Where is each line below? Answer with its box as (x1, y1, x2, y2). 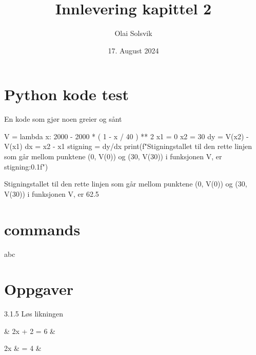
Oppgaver (4, 278, 73, 300)
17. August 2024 (108, 45, 159, 55)
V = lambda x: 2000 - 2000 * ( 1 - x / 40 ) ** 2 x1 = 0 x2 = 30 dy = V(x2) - (4, 130, 249, 141)
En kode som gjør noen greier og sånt (4, 114, 122, 124)
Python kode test (4, 84, 129, 105)
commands (4, 218, 81, 239)
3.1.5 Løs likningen (4, 308, 64, 319)
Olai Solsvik (114, 28, 152, 39)
